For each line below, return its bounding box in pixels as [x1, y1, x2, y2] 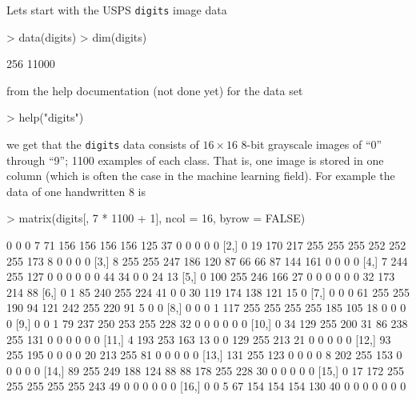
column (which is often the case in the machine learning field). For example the [6, 167, 395, 184]
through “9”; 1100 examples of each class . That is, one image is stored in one [6, 151, 384, 168]
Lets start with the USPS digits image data [6, 2, 227, 18]
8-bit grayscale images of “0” [241, 136, 382, 153]
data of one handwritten [6, 182, 126, 199]
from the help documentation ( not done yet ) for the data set [6, 82, 303, 98]
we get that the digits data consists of [6, 136, 199, 153]
